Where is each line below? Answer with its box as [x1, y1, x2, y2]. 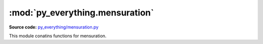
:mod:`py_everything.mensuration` [9, 7, 154, 18]
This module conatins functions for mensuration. [9, 33, 107, 39]
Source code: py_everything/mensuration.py [9, 24, 99, 30]
